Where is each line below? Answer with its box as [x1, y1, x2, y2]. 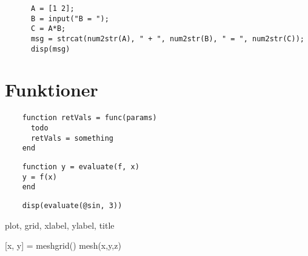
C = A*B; [30, 24, 66, 33]
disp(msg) [30, 44, 70, 53]
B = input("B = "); [30, 14, 109, 23]
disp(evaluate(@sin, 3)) [22, 201, 122, 210]
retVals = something [30, 133, 113, 143]
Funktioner [5, 77, 98, 102]
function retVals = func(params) [22, 113, 157, 123]
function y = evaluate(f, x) [22, 163, 139, 172]
